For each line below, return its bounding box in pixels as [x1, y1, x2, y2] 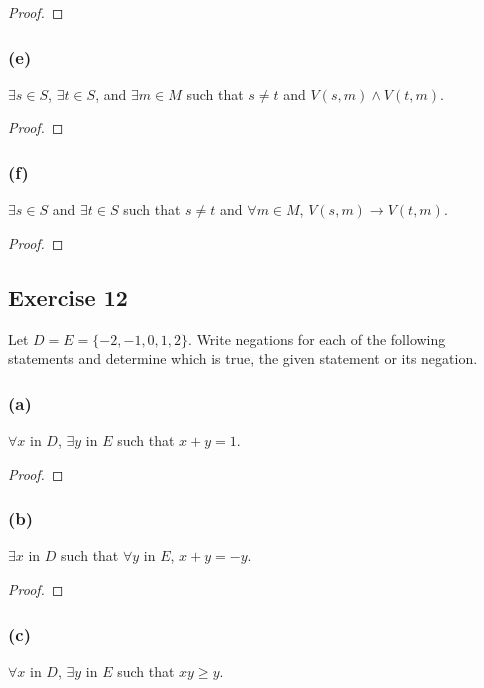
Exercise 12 [8, 281, 128, 312]
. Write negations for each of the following [188, 328, 446, 349]
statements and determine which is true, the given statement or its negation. [8, 348, 478, 369]
